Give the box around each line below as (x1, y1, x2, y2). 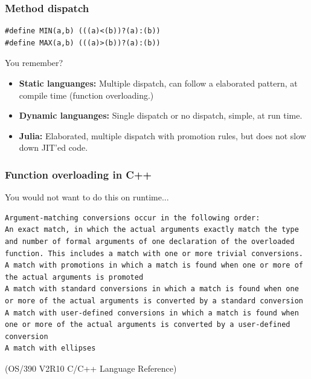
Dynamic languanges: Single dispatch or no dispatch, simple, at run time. (19, 109, 303, 122)
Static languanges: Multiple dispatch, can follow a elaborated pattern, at (19, 77, 298, 89)
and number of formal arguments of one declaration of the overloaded (5, 237, 295, 246)
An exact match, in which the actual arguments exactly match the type (5, 225, 299, 234)
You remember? (5, 56, 63, 69)
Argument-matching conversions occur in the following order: (5, 213, 260, 222)
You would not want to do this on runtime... (5, 191, 169, 203)
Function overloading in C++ (5, 166, 152, 182)
